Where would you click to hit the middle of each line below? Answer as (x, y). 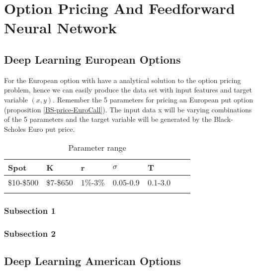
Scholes (15, 129)
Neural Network (60, 28)
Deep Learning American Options (92, 261)
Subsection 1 (30, 211)
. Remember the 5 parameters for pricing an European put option (153, 99)
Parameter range (97, 148)
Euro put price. (51, 129)
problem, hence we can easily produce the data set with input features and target (128, 90)
